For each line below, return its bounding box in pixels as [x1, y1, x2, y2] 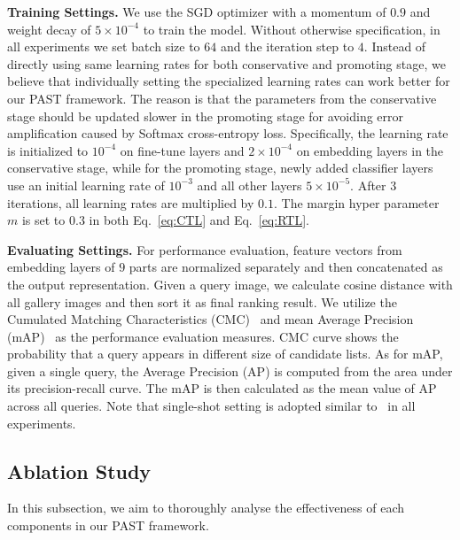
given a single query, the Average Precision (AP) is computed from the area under [7, 361, 453, 380]
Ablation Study [7, 457, 152, 484]
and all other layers [197, 175, 302, 194]
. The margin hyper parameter [273, 193, 440, 212]
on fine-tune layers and [120, 141, 245, 159]
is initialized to [7, 141, 89, 159]
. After [350, 175, 386, 194]
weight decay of [7, 19, 91, 38]
